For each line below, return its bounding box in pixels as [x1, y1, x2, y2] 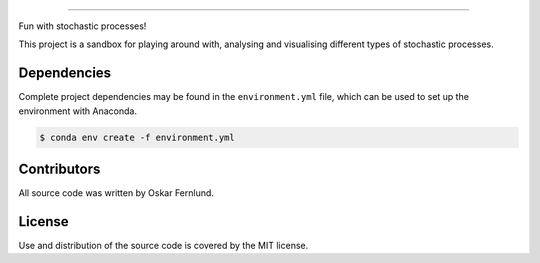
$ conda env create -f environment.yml [39, 131, 235, 143]
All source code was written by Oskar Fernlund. [18, 187, 215, 199]
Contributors [18, 161, 101, 178]
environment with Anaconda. [18, 105, 137, 117]
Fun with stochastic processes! [18, 20, 147, 32]
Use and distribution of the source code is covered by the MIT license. [18, 240, 309, 252]
